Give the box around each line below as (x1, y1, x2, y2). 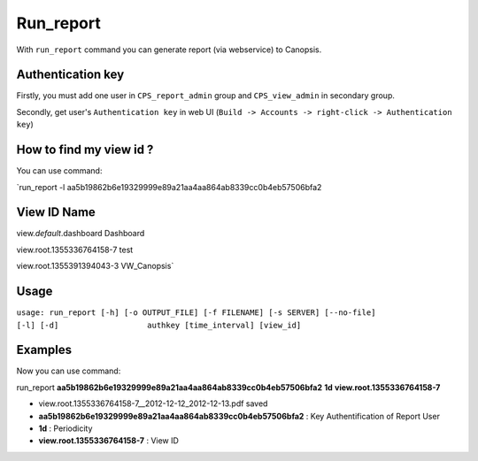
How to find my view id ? (16, 142, 154, 158)
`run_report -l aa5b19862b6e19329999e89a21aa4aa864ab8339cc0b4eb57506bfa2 (16, 181, 322, 192)
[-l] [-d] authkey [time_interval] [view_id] (16, 319, 302, 330)
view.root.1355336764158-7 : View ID (38, 435, 179, 446)
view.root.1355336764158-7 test (16, 244, 134, 255)
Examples (16, 342, 73, 357)
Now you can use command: (16, 365, 121, 376)
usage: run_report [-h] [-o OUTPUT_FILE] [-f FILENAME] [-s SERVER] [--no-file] (16, 308, 376, 318)
